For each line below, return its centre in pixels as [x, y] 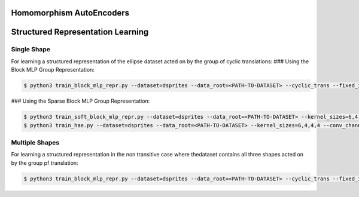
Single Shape [31, 50]
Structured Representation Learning [80, 32]
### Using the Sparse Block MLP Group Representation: [80, 101]
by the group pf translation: [45, 163]
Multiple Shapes [35, 142]
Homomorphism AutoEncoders [70, 13]
